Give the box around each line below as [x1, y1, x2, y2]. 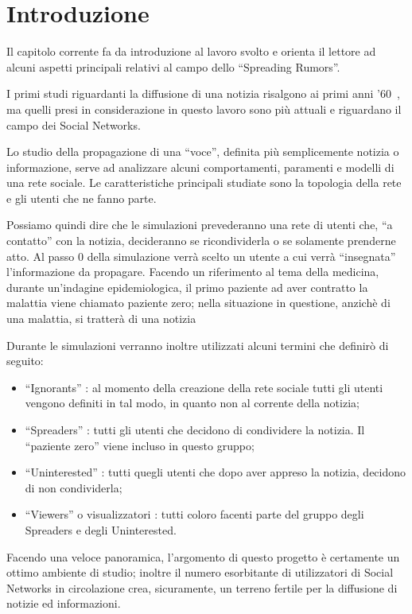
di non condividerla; [25, 479, 122, 495]
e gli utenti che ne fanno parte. [6, 189, 157, 206]
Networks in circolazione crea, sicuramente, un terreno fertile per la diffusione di [6, 579, 398, 596]
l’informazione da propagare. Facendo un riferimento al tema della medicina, [6, 263, 379, 280]
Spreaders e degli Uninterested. [25, 521, 177, 538]
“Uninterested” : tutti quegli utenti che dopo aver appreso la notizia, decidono [25, 464, 406, 480]
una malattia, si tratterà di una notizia [6, 310, 196, 327]
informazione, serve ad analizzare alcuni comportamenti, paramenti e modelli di [6, 158, 395, 175]
